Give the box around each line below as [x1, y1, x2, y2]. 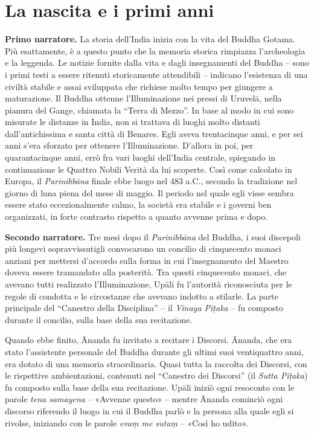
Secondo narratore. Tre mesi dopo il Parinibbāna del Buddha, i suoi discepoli [5, 230, 301, 243]
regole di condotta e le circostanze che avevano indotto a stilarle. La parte [5, 289, 278, 302]
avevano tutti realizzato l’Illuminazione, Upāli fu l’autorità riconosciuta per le [5, 278, 292, 290]
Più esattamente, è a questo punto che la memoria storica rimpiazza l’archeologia [5, 44, 306, 57]
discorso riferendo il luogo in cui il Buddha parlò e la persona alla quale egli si [5, 404, 294, 417]
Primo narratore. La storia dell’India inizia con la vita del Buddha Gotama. [5, 33, 295, 45]
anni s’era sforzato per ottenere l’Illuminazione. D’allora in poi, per [5, 139, 254, 152]
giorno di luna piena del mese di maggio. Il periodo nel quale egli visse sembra [5, 186, 294, 199]
